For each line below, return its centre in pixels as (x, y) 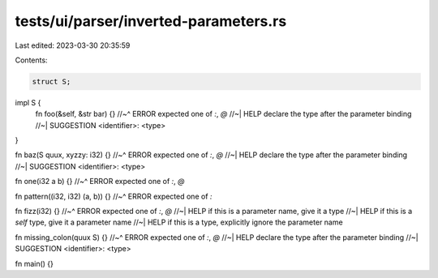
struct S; (52, 81)
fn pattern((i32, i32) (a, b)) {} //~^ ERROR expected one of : (114, 196)
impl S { (28, 102)
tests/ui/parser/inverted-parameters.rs (151, 21)
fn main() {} (34, 263)
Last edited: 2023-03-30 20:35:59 (73, 45)
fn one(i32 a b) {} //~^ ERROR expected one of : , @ (100, 182)
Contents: (31, 60)
